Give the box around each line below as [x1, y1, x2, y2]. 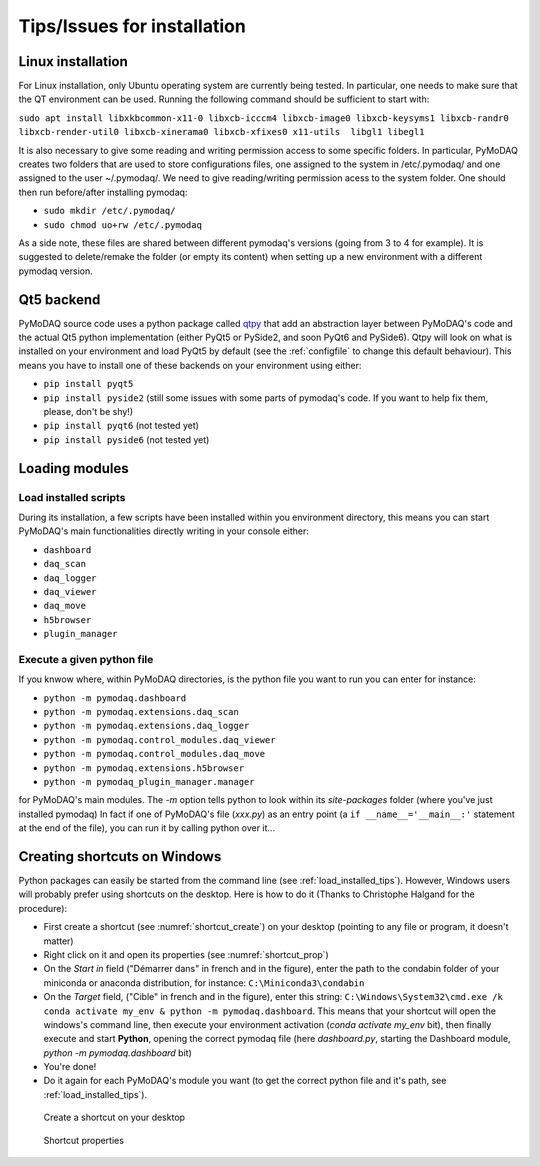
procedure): [18, 902, 68, 914]
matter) [43, 935, 74, 947]
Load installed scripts [18, 490, 126, 504]
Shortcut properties [43, 1134, 125, 1146]
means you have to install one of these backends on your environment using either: [18, 359, 362, 371]
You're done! [43, 1061, 97, 1073]
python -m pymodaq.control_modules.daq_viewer [43, 734, 276, 745]
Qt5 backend [18, 291, 101, 308]
